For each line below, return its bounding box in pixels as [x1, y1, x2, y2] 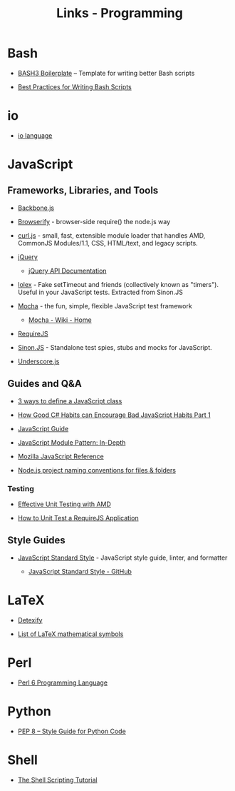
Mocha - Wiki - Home [28, 316, 92, 324]
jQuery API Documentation [28, 266, 107, 275]
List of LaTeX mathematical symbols [17, 630, 124, 638]
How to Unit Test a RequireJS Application [17, 513, 139, 522]
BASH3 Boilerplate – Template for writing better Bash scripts [17, 69, 195, 77]
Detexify [17, 615, 43, 624]
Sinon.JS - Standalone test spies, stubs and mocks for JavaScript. [17, 343, 212, 351]
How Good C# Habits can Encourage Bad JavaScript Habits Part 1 [17, 410, 211, 419]
